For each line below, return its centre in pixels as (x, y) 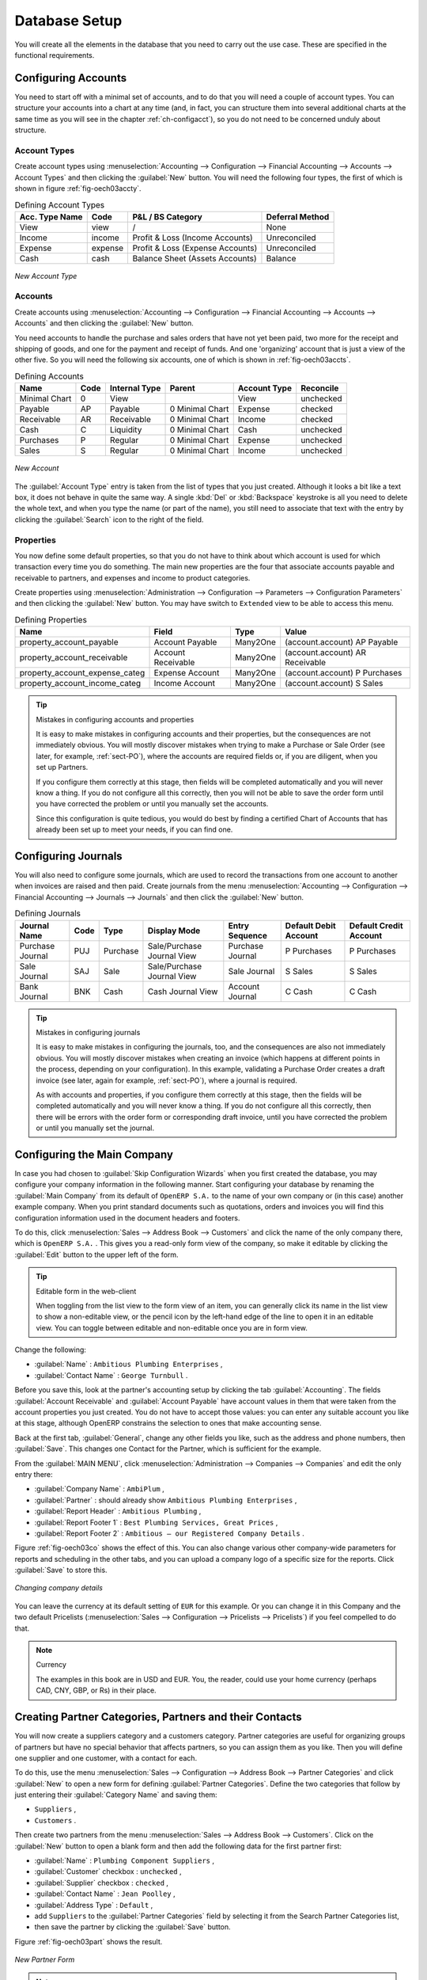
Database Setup (68, 21)
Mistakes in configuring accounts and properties (115, 719)
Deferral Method (298, 216)
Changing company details (59, 1588)
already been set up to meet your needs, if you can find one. (134, 830)
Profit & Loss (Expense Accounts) (195, 248)
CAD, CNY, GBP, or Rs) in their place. (96, 1690)
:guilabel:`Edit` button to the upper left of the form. (96, 1255)
